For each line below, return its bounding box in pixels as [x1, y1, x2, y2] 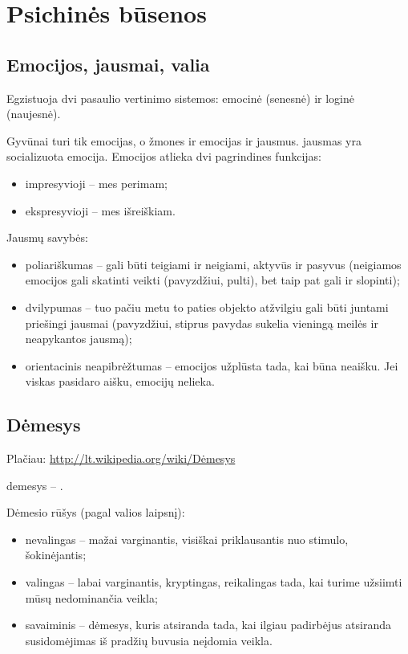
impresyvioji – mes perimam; [25, 174, 168, 191]
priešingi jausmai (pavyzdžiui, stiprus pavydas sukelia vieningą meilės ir [25, 314, 378, 331]
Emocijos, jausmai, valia [6, 51, 210, 76]
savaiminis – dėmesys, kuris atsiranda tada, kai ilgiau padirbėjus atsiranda [25, 616, 391, 633]
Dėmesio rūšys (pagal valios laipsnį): [6, 504, 185, 521]
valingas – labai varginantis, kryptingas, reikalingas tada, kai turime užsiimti [25, 574, 402, 591]
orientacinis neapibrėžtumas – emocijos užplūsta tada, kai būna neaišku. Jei [25, 357, 398, 374]
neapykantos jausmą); [25, 330, 132, 347]
